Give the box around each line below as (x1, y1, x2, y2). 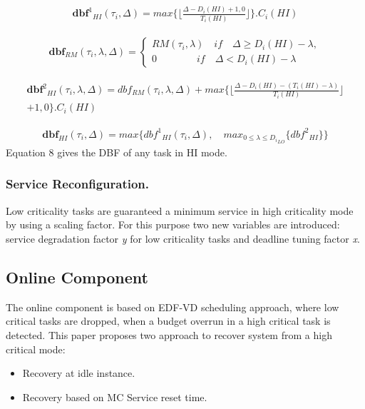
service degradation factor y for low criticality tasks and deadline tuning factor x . (6, 231, 360, 246)
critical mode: (6, 341, 66, 356)
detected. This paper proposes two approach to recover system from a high (6, 327, 332, 342)
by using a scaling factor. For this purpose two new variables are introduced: (6, 217, 340, 232)
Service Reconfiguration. (6, 175, 150, 193)
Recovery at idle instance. (22, 365, 135, 380)
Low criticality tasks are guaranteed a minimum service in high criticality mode (6, 203, 354, 218)
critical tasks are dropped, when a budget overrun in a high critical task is (6, 313, 331, 328)
